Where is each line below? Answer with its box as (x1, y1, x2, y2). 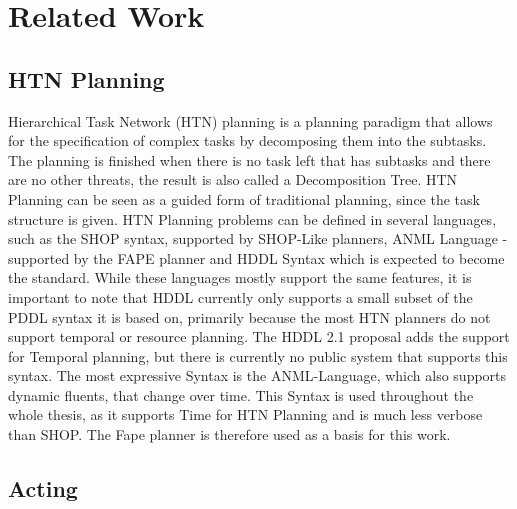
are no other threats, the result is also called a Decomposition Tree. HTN (8, 169, 458, 190)
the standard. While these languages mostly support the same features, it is (8, 267, 472, 288)
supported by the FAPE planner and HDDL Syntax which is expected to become (8, 247, 505, 268)
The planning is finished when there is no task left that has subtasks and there (8, 149, 491, 170)
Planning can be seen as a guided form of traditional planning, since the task (8, 188, 480, 209)
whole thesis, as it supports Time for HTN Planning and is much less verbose (8, 404, 483, 425)
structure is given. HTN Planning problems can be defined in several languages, (8, 208, 497, 229)
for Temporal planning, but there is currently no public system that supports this (8, 345, 508, 366)
